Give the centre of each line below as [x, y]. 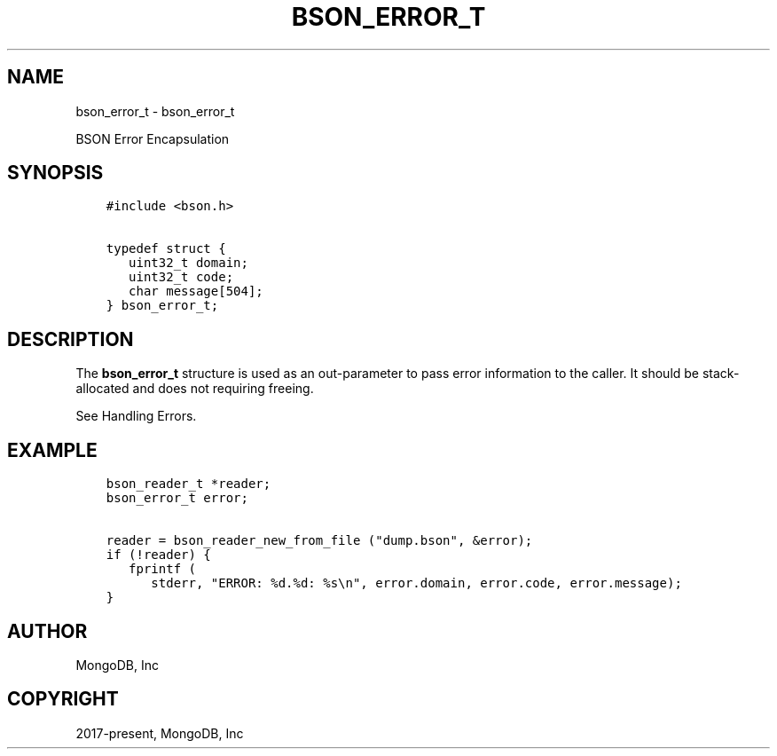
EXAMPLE [52, 450]
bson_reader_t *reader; [188, 484]
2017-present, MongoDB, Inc [160, 733]
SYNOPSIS [55, 173]
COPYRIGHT [63, 699]
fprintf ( [162, 569]
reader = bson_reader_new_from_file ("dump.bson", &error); [319, 541]
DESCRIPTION [71, 339]
